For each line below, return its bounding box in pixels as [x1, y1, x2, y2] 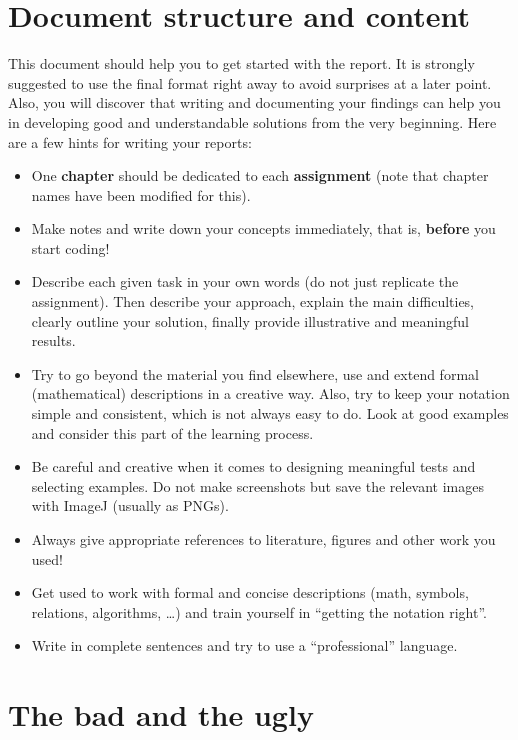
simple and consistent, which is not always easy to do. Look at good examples [31, 403, 509, 424]
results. [31, 330, 76, 351]
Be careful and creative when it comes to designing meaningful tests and [31, 456, 476, 477]
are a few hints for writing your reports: [8, 131, 252, 152]
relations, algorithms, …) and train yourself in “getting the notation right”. [31, 601, 487, 622]
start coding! [31, 237, 110, 258]
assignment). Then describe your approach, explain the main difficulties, [31, 291, 475, 312]
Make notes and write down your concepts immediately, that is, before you [31, 218, 496, 239]
